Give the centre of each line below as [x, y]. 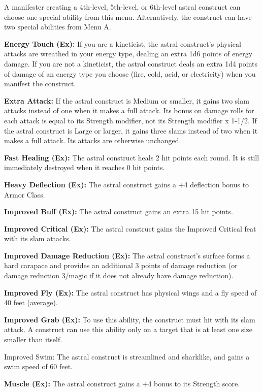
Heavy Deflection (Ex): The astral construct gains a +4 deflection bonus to [127, 184]
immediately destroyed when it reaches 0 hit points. [85, 167]
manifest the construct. [40, 84]
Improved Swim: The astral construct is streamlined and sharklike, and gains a [127, 356]
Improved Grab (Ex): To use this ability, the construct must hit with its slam [130, 319]
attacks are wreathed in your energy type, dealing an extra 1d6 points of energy [128, 54]
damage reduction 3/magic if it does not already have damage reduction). [119, 275]
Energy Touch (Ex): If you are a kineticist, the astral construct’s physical [123, 43]
